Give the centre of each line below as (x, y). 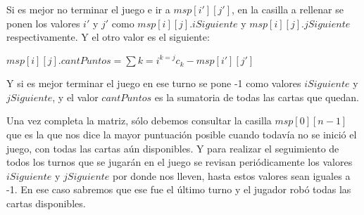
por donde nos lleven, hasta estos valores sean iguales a (232, 175)
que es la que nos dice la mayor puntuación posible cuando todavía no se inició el (182, 135)
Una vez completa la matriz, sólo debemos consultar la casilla (139, 120)
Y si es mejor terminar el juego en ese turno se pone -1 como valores (154, 83)
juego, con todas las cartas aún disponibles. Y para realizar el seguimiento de (173, 148)
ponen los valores (43, 23)
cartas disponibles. (46, 203)
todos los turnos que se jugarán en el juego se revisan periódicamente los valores (180, 162)
